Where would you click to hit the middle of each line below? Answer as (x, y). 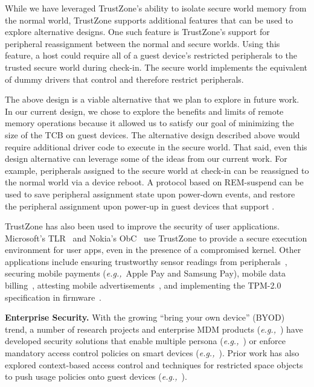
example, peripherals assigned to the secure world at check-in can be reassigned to (157, 170)
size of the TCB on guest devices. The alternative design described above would (152, 134)
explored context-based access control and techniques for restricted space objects (154, 364)
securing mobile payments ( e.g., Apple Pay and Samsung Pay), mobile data (146, 273)
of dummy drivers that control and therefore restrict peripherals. (124, 79)
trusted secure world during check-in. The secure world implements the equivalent (156, 67)
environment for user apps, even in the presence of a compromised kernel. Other (153, 250)
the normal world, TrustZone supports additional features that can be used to (149, 20)
